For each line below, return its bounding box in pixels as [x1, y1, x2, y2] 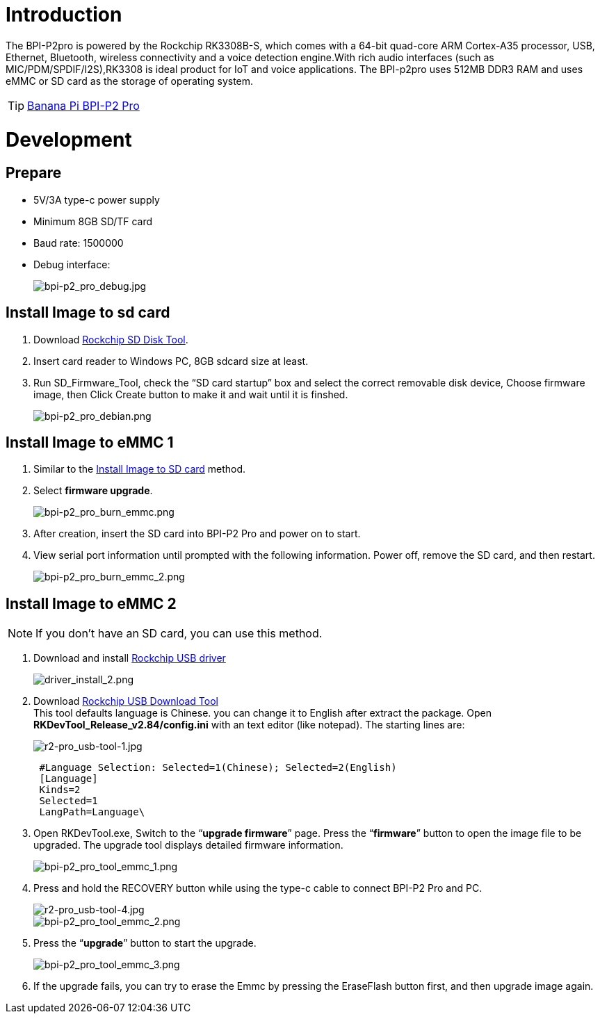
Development [6, 127, 132, 152]
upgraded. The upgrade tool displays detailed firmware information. [33, 839, 343, 851]
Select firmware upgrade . [33, 484, 153, 497]
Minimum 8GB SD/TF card [33, 215, 153, 227]
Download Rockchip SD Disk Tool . [33, 333, 188, 345]
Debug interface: [33, 258, 111, 270]
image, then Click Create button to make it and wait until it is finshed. [33, 388, 348, 400]
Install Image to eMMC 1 [6, 433, 174, 451]
